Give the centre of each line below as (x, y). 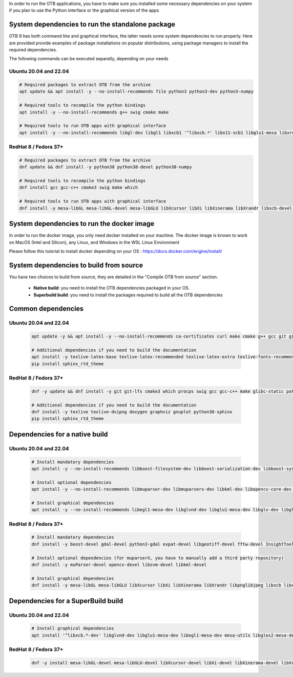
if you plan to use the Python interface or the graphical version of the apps (84, 10)
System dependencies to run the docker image (82, 224)
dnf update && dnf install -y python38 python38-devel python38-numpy (106, 167)
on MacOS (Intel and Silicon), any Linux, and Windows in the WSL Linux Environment (94, 242)
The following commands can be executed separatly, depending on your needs (89, 59)
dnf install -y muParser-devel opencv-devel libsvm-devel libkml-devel (119, 565)
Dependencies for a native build (59, 434)
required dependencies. (33, 50)
